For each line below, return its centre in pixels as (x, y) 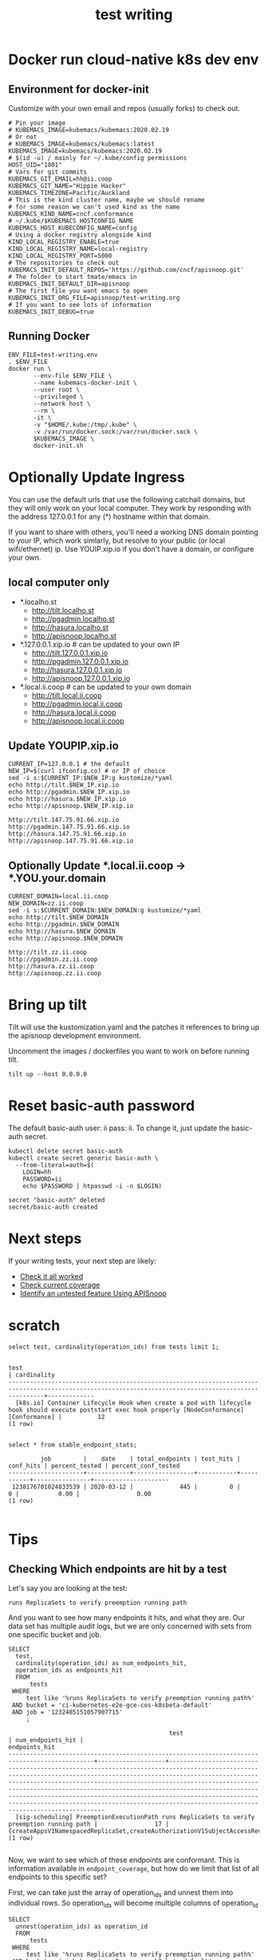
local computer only (59, 582)
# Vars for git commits (48, 172)
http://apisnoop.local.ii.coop (78, 720)
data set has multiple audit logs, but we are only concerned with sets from (130, 1626)
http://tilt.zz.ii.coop (48, 953)
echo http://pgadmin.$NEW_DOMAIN (64, 925)
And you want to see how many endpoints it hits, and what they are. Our (127, 1617)
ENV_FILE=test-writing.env (53, 355)
